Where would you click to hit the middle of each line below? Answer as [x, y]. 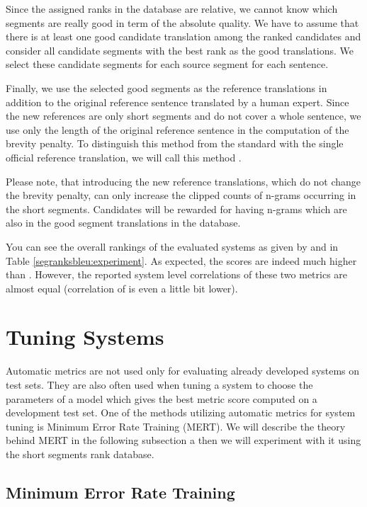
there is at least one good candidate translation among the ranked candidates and [183, 36]
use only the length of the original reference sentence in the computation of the [177, 129]
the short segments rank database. [80, 454]
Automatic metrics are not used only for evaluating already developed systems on [183, 371]
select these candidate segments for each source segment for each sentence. [167, 64]
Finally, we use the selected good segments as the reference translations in [166, 87]
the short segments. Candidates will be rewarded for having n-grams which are [176, 209]
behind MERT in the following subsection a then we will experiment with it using [183, 440]
